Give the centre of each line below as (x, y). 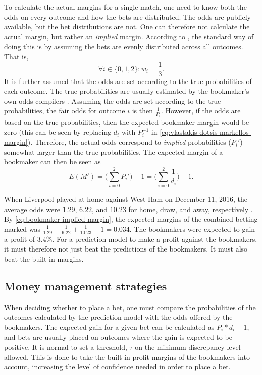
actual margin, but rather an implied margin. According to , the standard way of (129, 36)
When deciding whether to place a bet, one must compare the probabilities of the (130, 307)
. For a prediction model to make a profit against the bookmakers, (155, 239)
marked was (22, 228)
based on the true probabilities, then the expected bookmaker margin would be (127, 122)
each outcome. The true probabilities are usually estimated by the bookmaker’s (127, 91)
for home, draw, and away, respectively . (191, 209)
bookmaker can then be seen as (53, 162)
